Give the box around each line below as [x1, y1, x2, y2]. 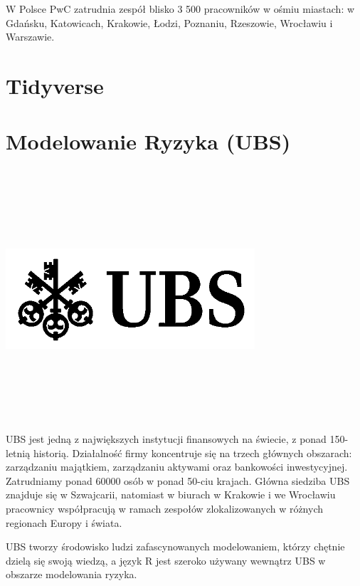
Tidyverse [6, 70, 104, 100]
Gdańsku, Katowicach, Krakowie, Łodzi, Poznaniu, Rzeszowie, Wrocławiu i [6, 15, 333, 30]
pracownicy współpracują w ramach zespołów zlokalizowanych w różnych [6, 501, 324, 516]
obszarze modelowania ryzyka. [6, 567, 137, 582]
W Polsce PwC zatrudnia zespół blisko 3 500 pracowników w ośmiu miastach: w [6, 1, 355, 16]
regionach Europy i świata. [6, 515, 122, 530]
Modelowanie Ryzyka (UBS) [6, 127, 291, 156]
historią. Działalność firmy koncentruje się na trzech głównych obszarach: [33, 445, 352, 460]
